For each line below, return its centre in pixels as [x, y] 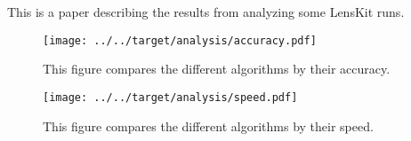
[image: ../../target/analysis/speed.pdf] [170, 97]
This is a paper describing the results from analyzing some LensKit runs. [206, 12]
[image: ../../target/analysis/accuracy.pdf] [180, 40]
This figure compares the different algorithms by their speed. [208, 125]
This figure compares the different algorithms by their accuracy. [217, 69]
